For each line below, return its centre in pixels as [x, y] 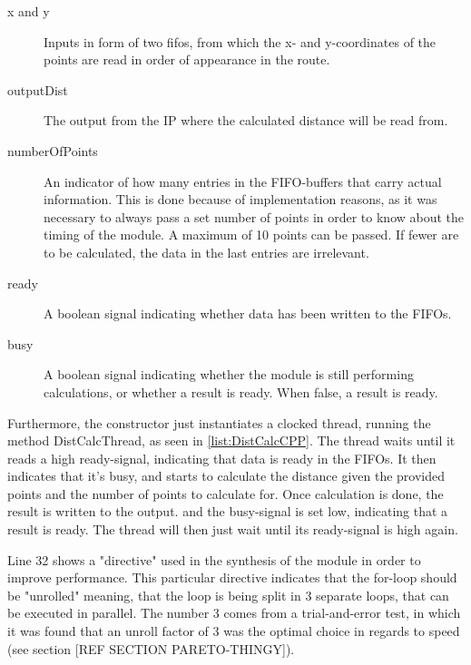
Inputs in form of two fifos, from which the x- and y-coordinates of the [240, 41]
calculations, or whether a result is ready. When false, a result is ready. [241, 391]
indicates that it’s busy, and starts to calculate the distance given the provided [226, 476]
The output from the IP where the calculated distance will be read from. [246, 120]
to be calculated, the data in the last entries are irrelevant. [206, 252]
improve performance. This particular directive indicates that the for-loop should [232, 577]
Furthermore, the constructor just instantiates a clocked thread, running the [219, 422]
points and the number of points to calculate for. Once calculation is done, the [226, 493]
